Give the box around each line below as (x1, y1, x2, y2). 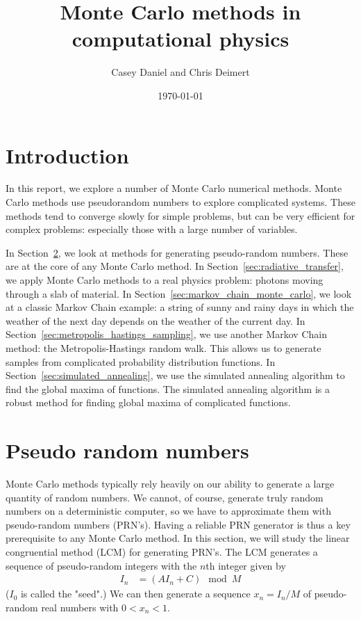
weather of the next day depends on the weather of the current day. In (6, 313, 305, 328)
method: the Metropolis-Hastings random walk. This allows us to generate (6, 340, 321, 355)
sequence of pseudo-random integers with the (6, 558, 197, 572)
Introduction (6, 140, 129, 169)
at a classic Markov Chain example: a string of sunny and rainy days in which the (6, 300, 354, 314)
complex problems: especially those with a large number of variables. (6, 222, 298, 236)
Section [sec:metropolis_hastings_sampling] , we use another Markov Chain (6, 327, 327, 341)
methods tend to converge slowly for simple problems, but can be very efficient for (6, 208, 355, 223)
